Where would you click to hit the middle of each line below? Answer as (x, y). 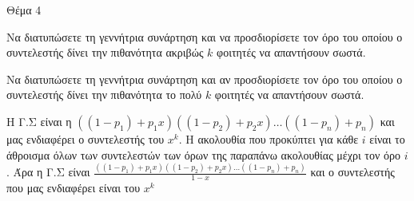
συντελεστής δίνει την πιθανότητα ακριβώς (105, 52)
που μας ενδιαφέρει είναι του (74, 188)
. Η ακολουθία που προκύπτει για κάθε (269, 138)
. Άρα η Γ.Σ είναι (48, 172)
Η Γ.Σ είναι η (39, 121)
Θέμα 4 (24, 10)
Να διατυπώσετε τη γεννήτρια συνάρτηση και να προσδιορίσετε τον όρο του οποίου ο (205, 36)
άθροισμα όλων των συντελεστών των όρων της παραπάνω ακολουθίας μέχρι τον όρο (203, 154)
